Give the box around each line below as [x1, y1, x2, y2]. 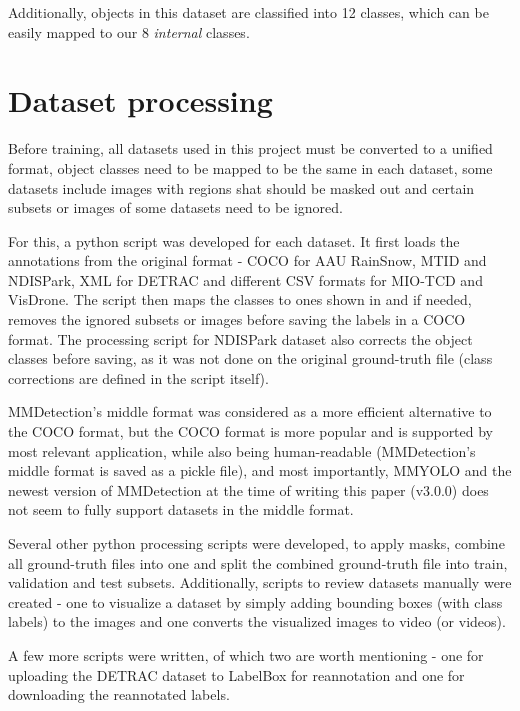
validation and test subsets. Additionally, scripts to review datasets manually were [8, 572, 512, 593]
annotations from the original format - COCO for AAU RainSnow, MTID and [8, 250, 487, 271]
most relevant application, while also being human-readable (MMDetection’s [8, 440, 476, 461]
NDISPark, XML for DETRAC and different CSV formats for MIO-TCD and [8, 269, 483, 290]
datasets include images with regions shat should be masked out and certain [8, 177, 475, 198]
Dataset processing [8, 80, 273, 121]
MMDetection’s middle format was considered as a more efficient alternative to [8, 401, 492, 422]
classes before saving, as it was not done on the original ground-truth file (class [8, 348, 493, 369]
